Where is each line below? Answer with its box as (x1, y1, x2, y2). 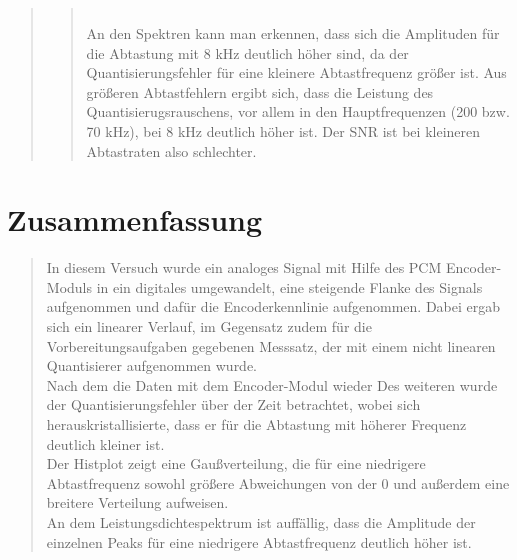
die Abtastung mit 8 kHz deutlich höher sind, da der (86, 42, 409, 63)
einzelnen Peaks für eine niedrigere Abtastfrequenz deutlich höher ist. (46, 531, 472, 552)
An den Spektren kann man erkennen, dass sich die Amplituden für (86, 23, 500, 43)
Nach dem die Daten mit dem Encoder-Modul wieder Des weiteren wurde (46, 374, 498, 395)
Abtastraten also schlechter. (86, 140, 257, 161)
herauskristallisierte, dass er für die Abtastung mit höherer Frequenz (46, 414, 467, 435)
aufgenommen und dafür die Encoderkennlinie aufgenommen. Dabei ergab (46, 296, 501, 317)
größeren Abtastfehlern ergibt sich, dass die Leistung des (86, 81, 434, 102)
